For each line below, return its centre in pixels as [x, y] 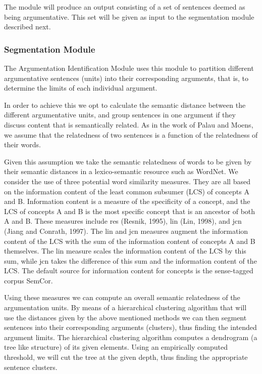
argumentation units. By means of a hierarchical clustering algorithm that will [125, 307]
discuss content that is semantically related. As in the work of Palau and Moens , [129, 124]
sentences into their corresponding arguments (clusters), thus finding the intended [130, 327]
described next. [28, 27]
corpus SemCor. [29, 280]
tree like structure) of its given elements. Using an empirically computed [116, 347]
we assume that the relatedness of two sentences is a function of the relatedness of [131, 134]
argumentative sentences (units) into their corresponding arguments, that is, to [126, 78]
